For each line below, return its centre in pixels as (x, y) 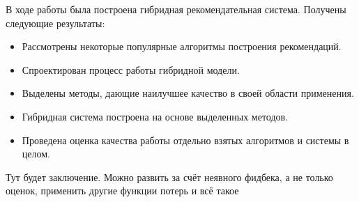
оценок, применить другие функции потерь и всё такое (122, 191)
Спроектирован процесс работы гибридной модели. (131, 69)
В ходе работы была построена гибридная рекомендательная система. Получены (176, 9)
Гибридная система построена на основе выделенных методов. (155, 116)
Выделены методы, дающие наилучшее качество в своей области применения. (188, 93)
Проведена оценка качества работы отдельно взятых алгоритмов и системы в (185, 140)
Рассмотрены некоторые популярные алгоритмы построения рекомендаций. (182, 46)
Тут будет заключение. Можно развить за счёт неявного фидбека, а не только (169, 177)
